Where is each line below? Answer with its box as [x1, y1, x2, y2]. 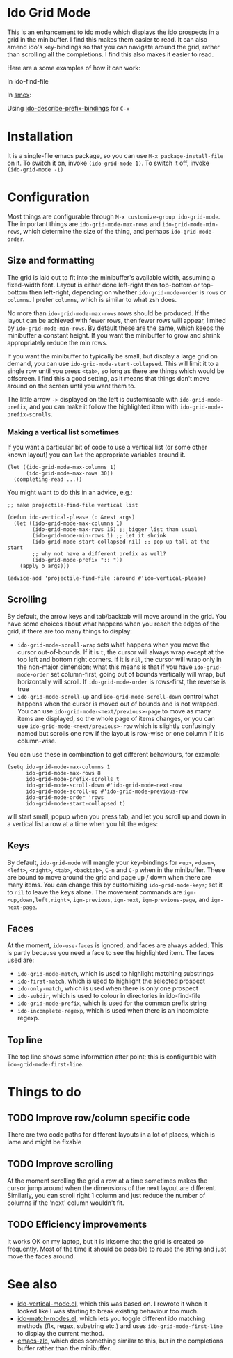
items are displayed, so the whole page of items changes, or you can [17, 714, 215, 723]
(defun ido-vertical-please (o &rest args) [7, 514, 136, 521]
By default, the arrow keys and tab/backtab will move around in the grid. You [7, 612, 227, 620]
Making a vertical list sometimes [7, 427, 120, 436]
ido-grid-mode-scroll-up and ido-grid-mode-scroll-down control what [17, 692, 219, 700]
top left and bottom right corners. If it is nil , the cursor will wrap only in [17, 655, 222, 663]
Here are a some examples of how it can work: [7, 63, 140, 72]
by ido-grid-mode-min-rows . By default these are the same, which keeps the [7, 324, 225, 332]
